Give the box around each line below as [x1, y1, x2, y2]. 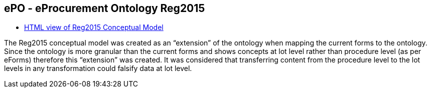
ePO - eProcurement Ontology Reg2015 [4, 2, 205, 14]
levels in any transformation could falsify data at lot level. [4, 64, 192, 73]
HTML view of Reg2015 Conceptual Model [24, 23, 164, 32]
